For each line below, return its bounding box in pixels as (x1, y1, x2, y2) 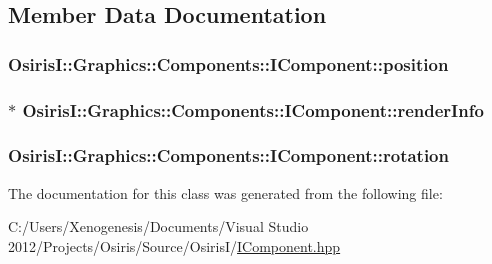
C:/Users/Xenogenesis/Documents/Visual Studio (8, 216, 309, 237)
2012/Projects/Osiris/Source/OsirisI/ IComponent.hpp (8, 235, 341, 256)
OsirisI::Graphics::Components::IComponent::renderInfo (22, 97, 484, 122)
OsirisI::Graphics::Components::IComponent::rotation (8, 143, 449, 168)
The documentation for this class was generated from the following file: (8, 182, 443, 203)
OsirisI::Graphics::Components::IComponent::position (8, 51, 449, 76)
